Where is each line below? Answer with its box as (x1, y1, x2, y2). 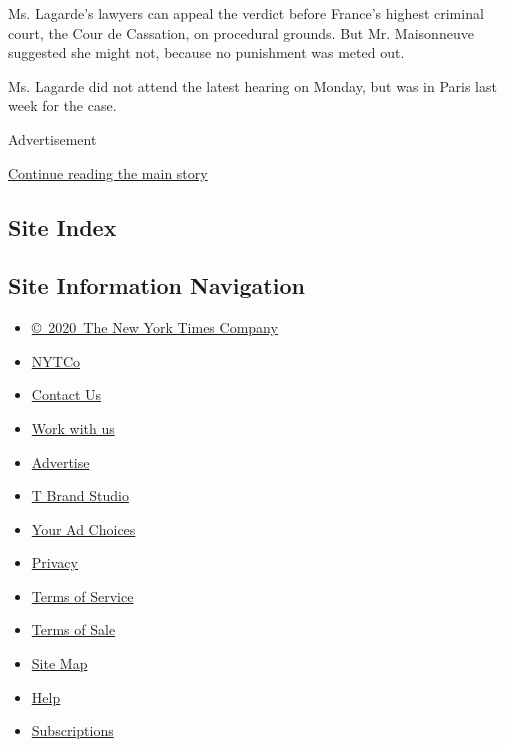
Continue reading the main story (8, 162, 208, 183)
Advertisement (8, 128, 97, 149)
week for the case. (8, 95, 117, 116)
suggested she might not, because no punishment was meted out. (8, 42, 405, 63)
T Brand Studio (31, 485, 129, 506)
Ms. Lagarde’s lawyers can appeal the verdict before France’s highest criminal (8, 3, 484, 23)
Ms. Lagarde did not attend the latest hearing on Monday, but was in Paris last (8, 75, 497, 96)
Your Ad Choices (31, 518, 136, 539)
